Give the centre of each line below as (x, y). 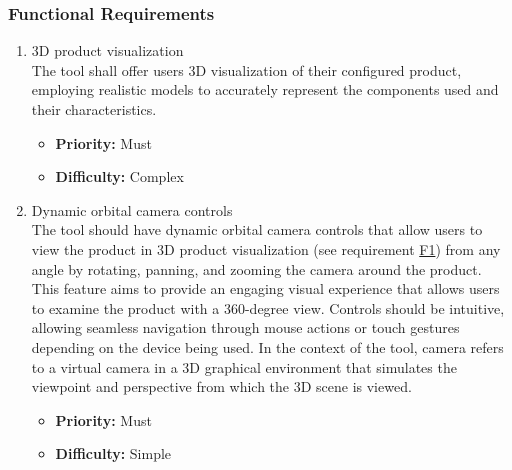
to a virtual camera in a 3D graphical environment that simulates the (244, 366)
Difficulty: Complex (119, 176)
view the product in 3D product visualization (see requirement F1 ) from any (266, 248)
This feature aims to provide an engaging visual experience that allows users (265, 288)
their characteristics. (94, 109)
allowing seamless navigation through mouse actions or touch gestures (245, 327)
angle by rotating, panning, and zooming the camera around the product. (256, 268)
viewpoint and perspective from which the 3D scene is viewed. (221, 386)
